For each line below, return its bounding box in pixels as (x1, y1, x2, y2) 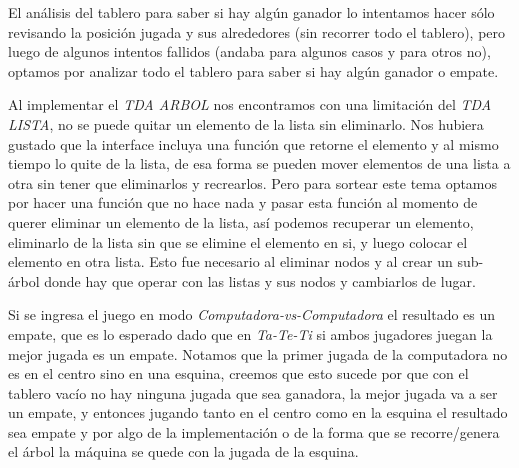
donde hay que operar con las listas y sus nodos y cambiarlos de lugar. (44, 270, 476, 291)
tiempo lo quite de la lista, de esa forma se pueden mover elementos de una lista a (8, 153, 511, 174)
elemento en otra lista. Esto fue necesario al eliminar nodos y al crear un (8, 251, 453, 272)
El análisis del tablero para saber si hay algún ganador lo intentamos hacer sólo (8, 2, 495, 22)
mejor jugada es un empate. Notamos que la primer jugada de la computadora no (8, 343, 508, 364)
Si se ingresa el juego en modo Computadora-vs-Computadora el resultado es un (8, 304, 496, 325)
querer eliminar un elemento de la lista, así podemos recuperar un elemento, (8, 211, 474, 232)
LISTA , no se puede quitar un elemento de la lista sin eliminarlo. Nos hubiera (8, 113, 484, 134)
